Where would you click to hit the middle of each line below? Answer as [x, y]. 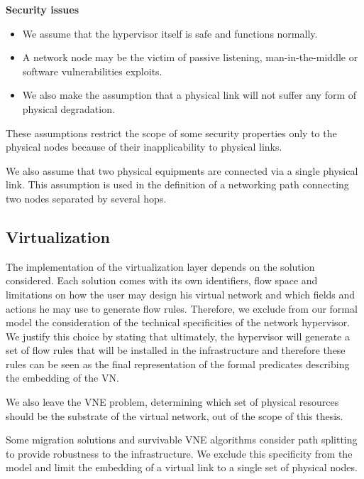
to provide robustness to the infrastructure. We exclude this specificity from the [179, 453]
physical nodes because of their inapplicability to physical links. [144, 147]
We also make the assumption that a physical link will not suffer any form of [189, 95]
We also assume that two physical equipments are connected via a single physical [182, 170]
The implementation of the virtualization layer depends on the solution [160, 266]
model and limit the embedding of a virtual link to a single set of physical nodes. [182, 467]
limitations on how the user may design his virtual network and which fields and [181, 294]
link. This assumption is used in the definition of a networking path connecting [177, 184]
